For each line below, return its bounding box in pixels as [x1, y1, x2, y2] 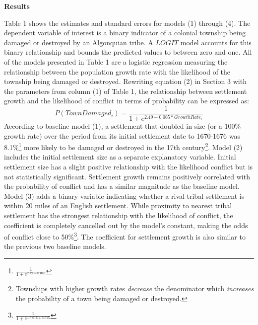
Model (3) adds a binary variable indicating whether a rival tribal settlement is [4, 190, 245, 201]
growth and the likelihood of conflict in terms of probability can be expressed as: [4, 95, 249, 106]
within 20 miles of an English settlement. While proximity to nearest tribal [4, 200, 232, 211]
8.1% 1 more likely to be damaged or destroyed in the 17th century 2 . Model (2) [4, 141, 243, 152]
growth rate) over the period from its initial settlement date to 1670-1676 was [4, 130, 240, 141]
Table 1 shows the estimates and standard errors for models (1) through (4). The [4, 17, 251, 28]
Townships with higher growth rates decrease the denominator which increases [15, 283, 254, 294]
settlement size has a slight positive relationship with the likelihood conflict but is [4, 162, 253, 172]
